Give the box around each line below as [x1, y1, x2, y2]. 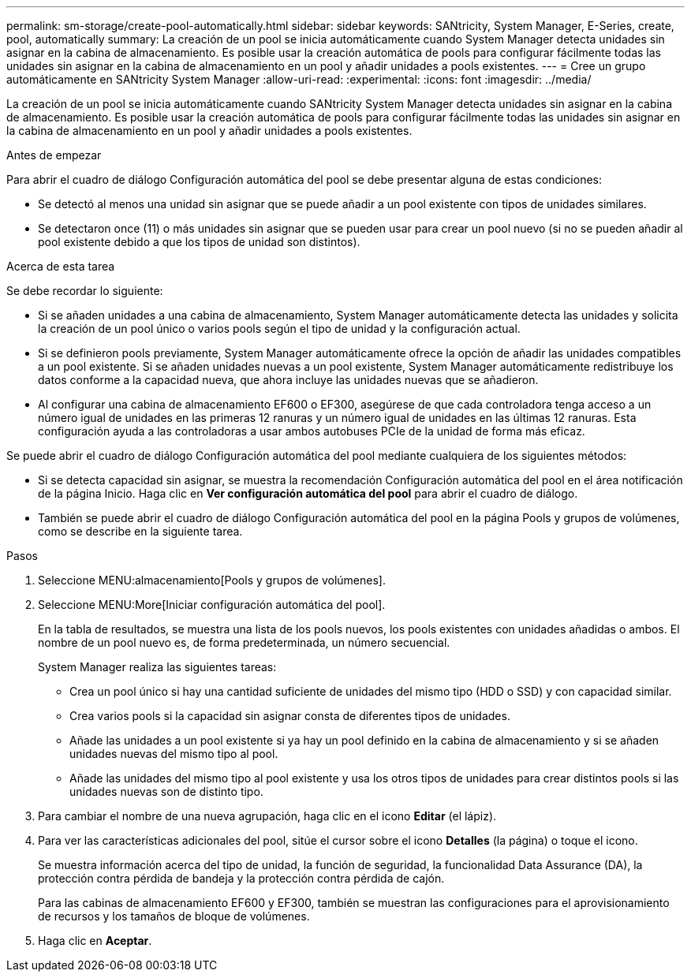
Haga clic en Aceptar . [38, 934, 152, 947]
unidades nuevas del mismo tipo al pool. [69, 747, 278, 760]
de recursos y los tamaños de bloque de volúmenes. [38, 909, 310, 923]
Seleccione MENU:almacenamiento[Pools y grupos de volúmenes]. [38, 573, 386, 587]
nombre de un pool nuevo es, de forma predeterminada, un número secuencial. [38, 636, 450, 649]
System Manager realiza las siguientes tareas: [38, 660, 277, 674]
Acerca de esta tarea [6, 259, 115, 273]
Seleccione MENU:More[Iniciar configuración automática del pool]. [38, 598, 386, 611]
